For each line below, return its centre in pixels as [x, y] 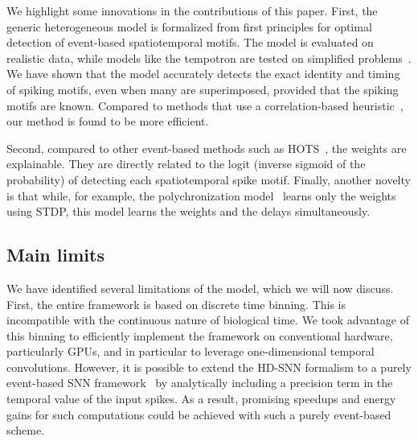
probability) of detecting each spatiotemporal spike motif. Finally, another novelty [209, 179]
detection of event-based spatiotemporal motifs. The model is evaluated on [190, 42]
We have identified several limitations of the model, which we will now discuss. [200, 288]
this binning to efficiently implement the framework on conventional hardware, [200, 335]
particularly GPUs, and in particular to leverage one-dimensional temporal [191, 351]
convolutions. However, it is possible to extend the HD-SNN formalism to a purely [209, 367]
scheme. [26, 430]
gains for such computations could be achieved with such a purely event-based [199, 414]
